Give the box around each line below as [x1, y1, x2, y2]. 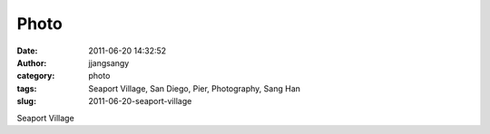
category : [16, 71, 55, 81]
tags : [16, 82, 37, 94]
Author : [16, 57, 47, 68]
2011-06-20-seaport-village [88, 96, 192, 107]
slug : [16, 96, 36, 107]
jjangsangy [88, 57, 130, 68]
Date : [16, 45, 38, 56]
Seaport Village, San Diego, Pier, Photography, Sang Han [88, 82, 301, 94]
